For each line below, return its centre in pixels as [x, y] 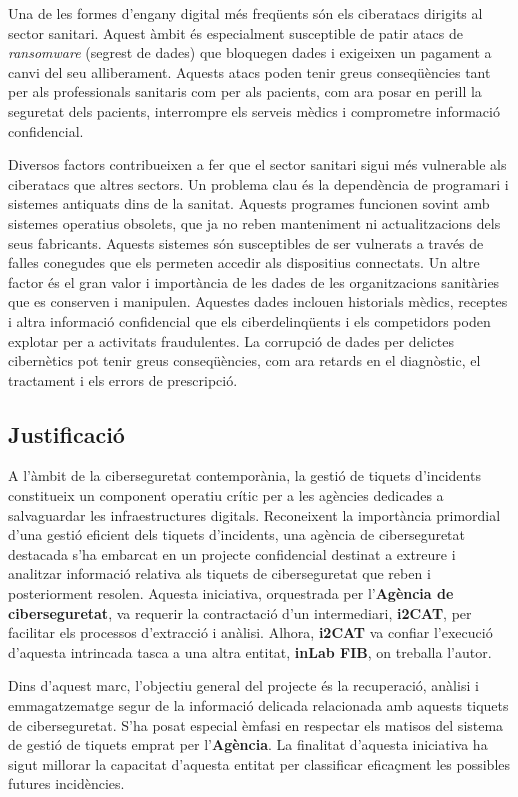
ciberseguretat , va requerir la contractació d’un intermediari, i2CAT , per [240, 612]
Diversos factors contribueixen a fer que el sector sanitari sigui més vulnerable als [257, 164]
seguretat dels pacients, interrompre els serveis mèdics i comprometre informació [254, 110]
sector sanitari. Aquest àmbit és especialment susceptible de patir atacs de [235, 32]
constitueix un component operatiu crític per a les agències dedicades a [226, 495]
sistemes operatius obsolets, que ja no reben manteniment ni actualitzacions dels [254, 222]
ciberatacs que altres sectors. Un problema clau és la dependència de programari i [258, 183]
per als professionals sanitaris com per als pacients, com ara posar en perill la [245, 91]
